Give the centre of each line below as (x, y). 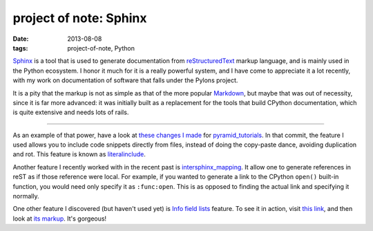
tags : (20, 48)
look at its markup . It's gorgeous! (60, 219)
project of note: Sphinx (80, 18)
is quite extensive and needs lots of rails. (71, 112)
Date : (21, 39)
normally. (26, 196)
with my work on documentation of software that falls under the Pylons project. (125, 80)
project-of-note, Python (101, 48)
